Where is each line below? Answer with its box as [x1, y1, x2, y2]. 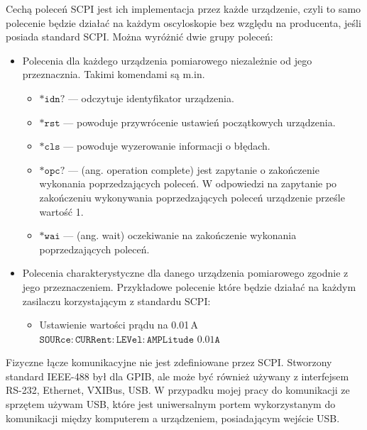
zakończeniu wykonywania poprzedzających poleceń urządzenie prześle [39, 189, 345, 204]
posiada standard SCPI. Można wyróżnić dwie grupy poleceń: [6, 29, 273, 44]
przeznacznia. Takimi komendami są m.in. [22, 67, 205, 82]
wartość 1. [39, 204, 84, 219]
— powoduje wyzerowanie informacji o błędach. [63, 138, 270, 153]
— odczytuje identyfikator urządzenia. [67, 90, 234, 105]
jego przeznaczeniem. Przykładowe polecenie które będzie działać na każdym [22, 279, 356, 294]
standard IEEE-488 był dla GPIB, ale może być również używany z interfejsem [6, 368, 349, 383]
